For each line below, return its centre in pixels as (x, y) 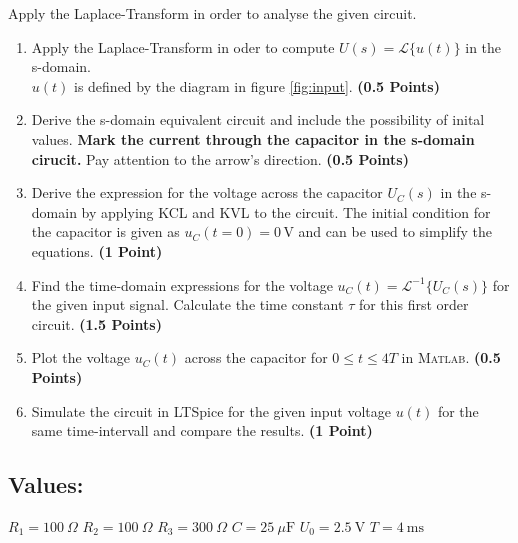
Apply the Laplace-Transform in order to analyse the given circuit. (212, 13)
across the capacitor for (256, 357)
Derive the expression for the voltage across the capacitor (207, 192)
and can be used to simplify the (395, 231)
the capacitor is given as (105, 231)
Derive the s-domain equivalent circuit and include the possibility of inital (258, 119)
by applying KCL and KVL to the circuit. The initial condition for (286, 211)
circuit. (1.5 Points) (96, 323)
